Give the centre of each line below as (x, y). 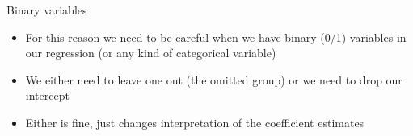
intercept (47, 95)
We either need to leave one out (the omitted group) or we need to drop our (214, 79)
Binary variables (47, 10)
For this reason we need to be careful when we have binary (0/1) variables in (216, 37)
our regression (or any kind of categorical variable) (151, 53)
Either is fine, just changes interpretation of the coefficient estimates (195, 122)
